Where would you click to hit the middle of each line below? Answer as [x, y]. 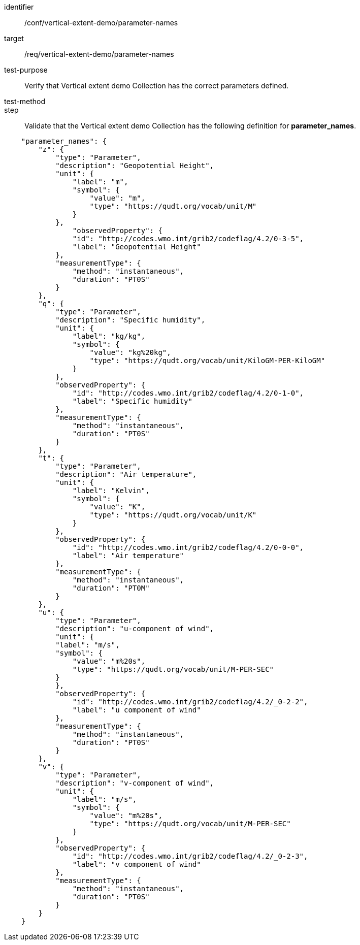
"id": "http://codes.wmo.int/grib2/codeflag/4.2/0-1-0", [188, 393]
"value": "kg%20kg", [130, 352]
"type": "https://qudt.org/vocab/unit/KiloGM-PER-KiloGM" [207, 361]
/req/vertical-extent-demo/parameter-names [99, 54]
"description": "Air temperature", [126, 474]
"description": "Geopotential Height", [135, 166]
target [14, 38]
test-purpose [26, 70]
